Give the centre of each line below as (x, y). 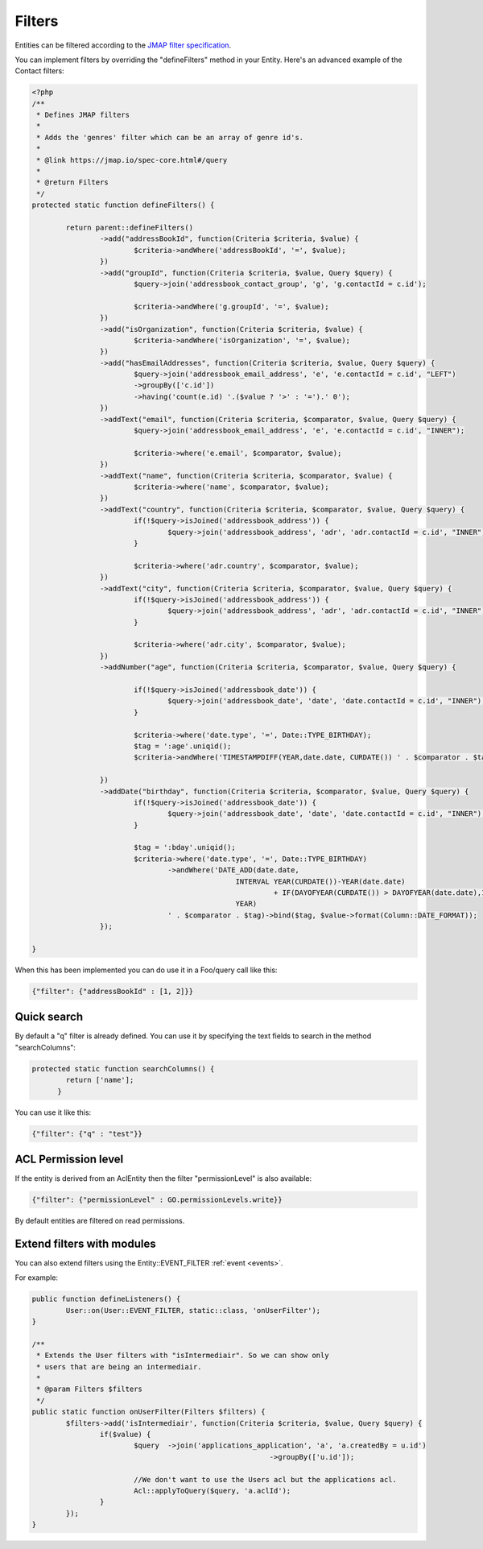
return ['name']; (100, 1080)
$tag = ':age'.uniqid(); (182, 746)
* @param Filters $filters (89, 1389)
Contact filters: (39, 71)
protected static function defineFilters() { (123, 205)
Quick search (49, 1017)
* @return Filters (72, 182)
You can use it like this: (53, 1112)
